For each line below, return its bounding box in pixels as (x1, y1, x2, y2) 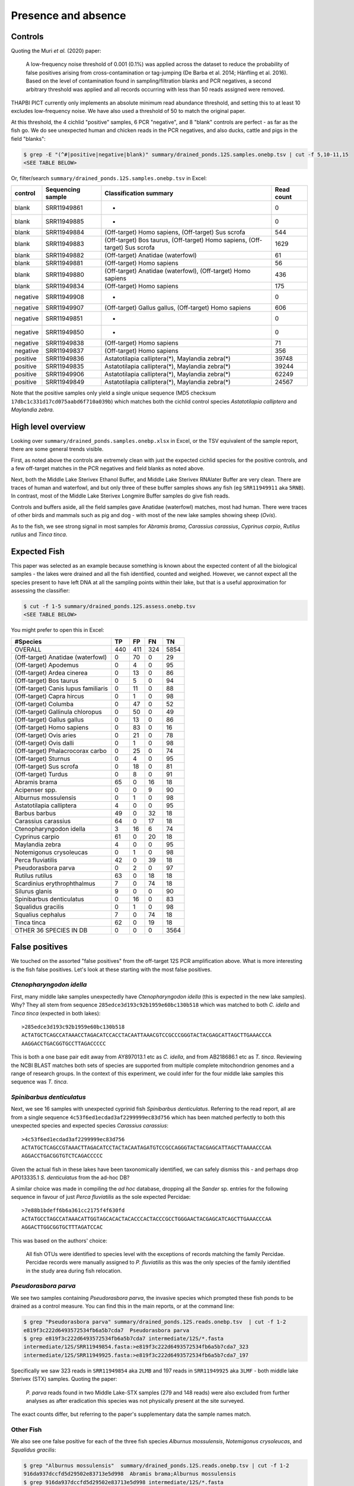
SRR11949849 (45, 378, 85, 386)
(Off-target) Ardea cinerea (14, 669, 88, 677)
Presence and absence (11, 9, 126, 22)
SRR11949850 (45, 328, 84, 336)
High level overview (11, 421, 86, 432)
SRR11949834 (45, 282, 85, 291)
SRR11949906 (45, 370, 84, 379)
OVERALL (14, 645, 42, 653)
